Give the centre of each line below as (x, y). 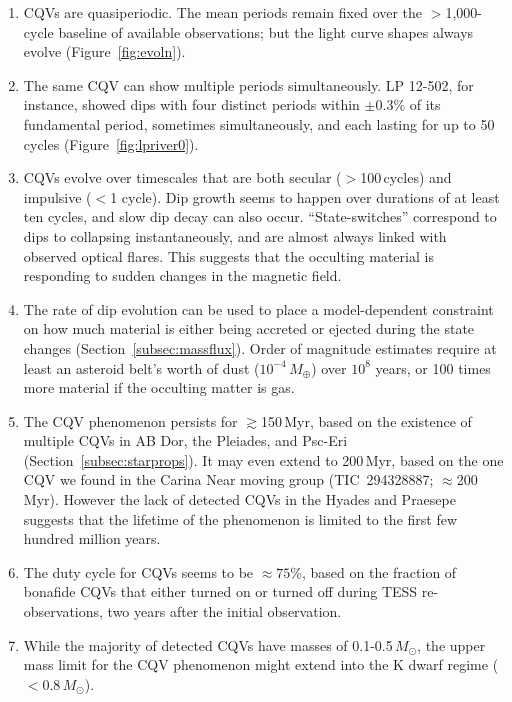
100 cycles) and (406, 177)
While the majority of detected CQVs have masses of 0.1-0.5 (208, 644)
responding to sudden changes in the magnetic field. (182, 275)
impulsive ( (57, 196)
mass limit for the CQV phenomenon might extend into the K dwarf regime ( (261, 664)
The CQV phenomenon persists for (130, 420)
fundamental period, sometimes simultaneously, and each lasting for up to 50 (259, 123)
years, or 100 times (433, 367)
